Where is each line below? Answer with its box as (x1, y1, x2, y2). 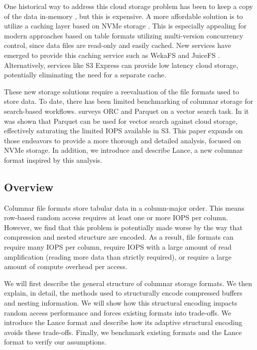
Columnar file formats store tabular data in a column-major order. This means (4, 202, 245, 213)
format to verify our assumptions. (4, 337, 107, 347)
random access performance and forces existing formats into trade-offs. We (4, 307, 232, 318)
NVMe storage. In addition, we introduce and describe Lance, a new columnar (4, 145, 243, 155)
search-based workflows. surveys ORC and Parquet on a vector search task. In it (4, 105, 249, 116)
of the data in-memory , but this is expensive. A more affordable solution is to (4, 10, 243, 21)
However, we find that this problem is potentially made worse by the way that (4, 222, 243, 232)
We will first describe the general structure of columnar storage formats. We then (4, 278, 253, 288)
